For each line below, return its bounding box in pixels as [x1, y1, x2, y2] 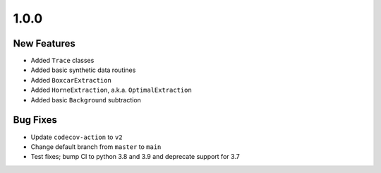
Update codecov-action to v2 [30, 133, 123, 141]
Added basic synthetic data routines [30, 66, 136, 74]
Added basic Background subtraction [30, 95, 141, 104]
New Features [13, 37, 75, 49]
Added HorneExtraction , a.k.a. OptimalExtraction [30, 85, 192, 95]
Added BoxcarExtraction [30, 76, 112, 84]
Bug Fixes [13, 114, 58, 126]
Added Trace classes [30, 56, 95, 65]
